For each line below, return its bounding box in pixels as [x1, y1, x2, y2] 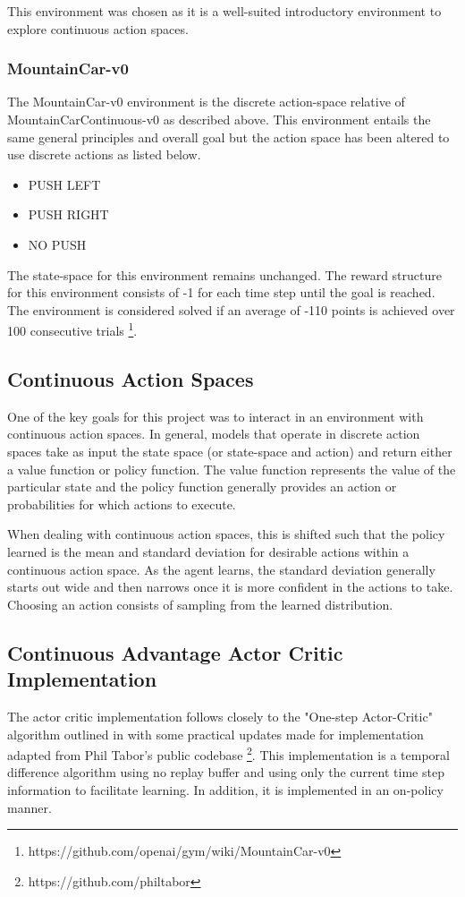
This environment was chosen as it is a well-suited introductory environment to [7, 2, 442, 20]
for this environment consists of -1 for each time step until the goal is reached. [7, 283, 435, 302]
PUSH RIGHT [28, 205, 109, 224]
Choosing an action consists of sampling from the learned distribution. [7, 594, 393, 613]
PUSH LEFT [28, 175, 101, 193]
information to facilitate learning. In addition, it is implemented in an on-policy [7, 780, 444, 799]
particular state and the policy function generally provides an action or [7, 477, 397, 496]
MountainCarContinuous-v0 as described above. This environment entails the [7, 110, 431, 128]
